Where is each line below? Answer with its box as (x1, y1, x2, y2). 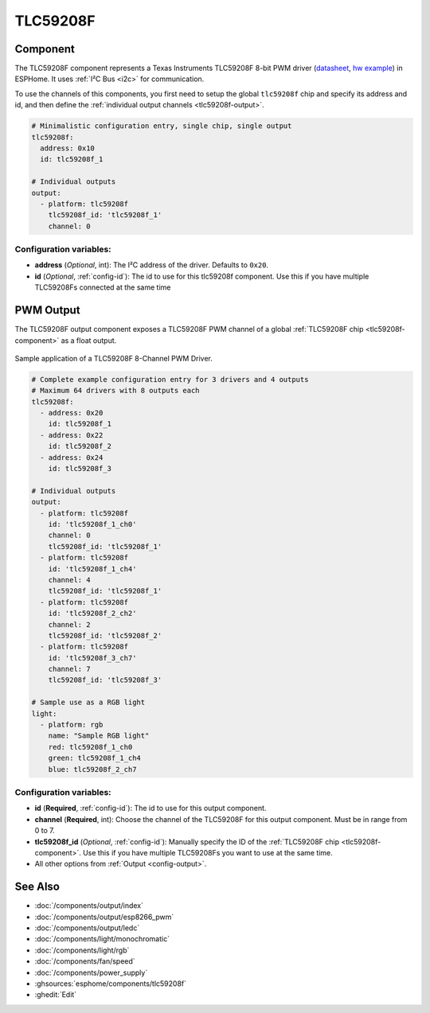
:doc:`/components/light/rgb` (34, 945, 130, 955)
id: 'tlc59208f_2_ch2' (48, 609, 137, 618)
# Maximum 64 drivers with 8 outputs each (31, 386, 200, 395)
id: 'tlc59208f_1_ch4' (48, 564, 137, 573)
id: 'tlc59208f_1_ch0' (48, 520, 137, 528)
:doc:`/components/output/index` (34, 901, 143, 910)
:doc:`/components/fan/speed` (34, 957, 135, 966)
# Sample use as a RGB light (31, 698, 146, 707)
